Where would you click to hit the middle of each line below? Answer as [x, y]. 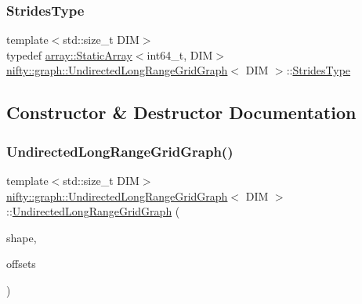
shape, [22, 237]
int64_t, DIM [180, 54]
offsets [21, 264]
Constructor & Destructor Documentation [181, 112]
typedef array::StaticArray [69, 54]
